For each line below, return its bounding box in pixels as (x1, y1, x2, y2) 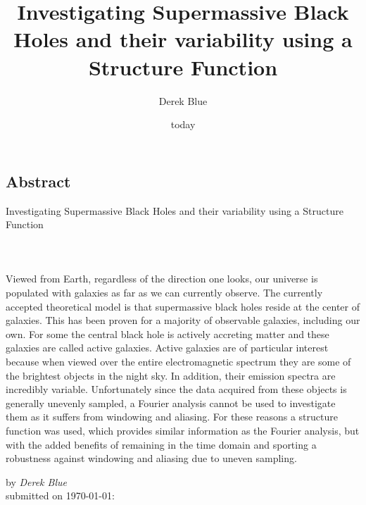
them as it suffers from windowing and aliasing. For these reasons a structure (6, 409, 338, 424)
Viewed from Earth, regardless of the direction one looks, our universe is (6, 271, 318, 286)
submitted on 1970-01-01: (6, 488, 115, 503)
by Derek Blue (6, 474, 67, 489)
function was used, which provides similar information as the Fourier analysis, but (6, 423, 360, 438)
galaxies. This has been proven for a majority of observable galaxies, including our (6, 313, 360, 328)
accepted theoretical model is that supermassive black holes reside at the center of (6, 299, 360, 313)
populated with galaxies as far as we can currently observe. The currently (6, 285, 323, 300)
